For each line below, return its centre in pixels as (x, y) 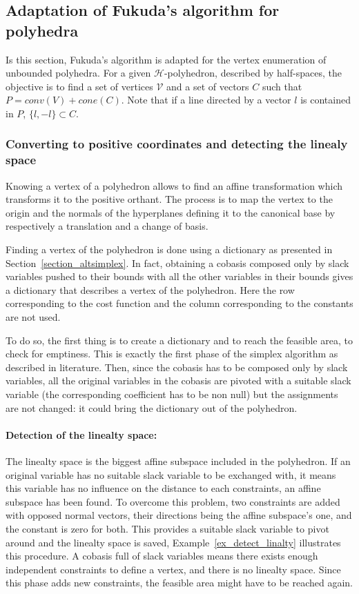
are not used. (33, 317)
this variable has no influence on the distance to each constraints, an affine (163, 488)
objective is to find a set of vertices (79, 86)
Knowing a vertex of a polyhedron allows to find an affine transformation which (174, 185)
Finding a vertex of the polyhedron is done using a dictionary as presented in (169, 249)
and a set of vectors (208, 86)
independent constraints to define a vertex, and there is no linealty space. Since (173, 569)
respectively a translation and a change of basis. (107, 226)
